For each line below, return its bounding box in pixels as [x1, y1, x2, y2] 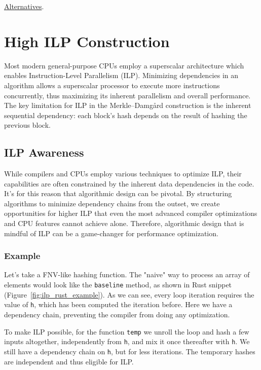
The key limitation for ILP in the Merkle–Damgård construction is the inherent [4, 100, 251, 110]
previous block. [4, 120, 51, 130]
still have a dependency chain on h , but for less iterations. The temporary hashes [4, 346, 255, 356]
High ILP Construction [4, 30, 170, 51]
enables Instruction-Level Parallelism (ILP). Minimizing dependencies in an [4, 70, 239, 81]
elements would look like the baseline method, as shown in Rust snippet [4, 279, 232, 290]
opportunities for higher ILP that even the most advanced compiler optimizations [4, 208, 257, 218]
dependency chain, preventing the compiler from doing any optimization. [4, 309, 230, 319]
